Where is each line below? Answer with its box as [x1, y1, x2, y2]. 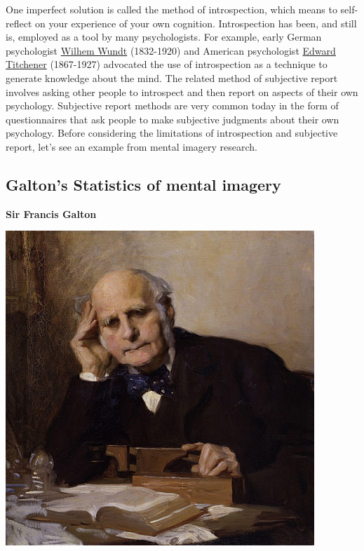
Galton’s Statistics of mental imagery [6, 173, 281, 195]
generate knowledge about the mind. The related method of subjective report [6, 70, 338, 85]
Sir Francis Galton [6, 206, 97, 221]
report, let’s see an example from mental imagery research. [6, 139, 257, 154]
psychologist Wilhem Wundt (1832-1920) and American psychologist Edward [6, 43, 336, 57]
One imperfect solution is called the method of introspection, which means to [6, 2, 337, 16]
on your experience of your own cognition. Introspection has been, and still [35, 15, 357, 30]
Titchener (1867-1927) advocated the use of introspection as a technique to [6, 57, 328, 72]
